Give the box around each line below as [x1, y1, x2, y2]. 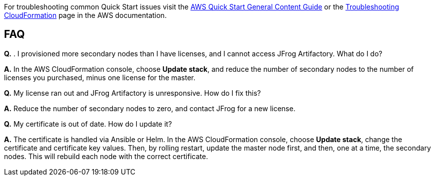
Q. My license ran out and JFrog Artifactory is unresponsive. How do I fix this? [4, 88, 261, 97]
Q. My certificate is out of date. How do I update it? [4, 119, 172, 128]
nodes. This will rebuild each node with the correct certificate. [4, 152, 208, 161]
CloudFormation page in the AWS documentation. [4, 11, 167, 19]
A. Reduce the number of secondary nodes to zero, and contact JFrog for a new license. [4, 104, 296, 113]
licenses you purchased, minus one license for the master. [4, 73, 196, 82]
